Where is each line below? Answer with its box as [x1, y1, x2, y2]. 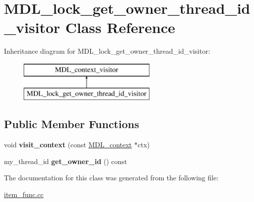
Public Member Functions [4, 116, 139, 132]
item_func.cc [4, 189, 44, 200]
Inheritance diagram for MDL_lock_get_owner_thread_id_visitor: [4, 46, 211, 56]
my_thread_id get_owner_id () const [4, 156, 127, 166]
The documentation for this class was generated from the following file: [4, 172, 218, 183]
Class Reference [65, 17, 176, 37]
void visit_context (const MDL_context [4, 139, 132, 150]
